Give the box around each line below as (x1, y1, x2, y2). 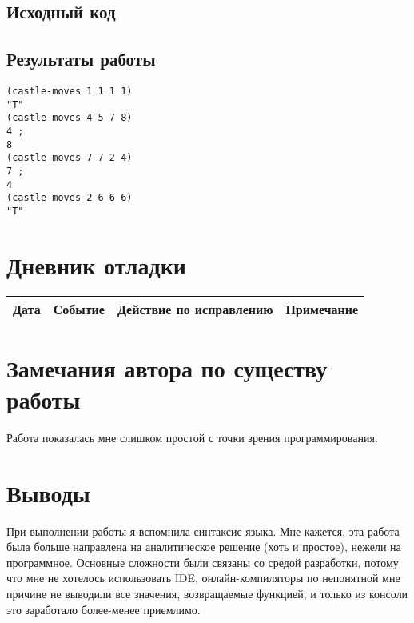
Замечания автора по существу (6, 351, 328, 384)
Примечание (285, 299, 359, 318)
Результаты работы (6, 46, 156, 71)
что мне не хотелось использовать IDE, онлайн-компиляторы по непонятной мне (6, 569, 400, 586)
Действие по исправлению (117, 299, 273, 318)
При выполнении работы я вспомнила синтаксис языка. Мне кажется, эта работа (6, 522, 400, 539)
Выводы (6, 476, 90, 509)
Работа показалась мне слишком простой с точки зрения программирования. (6, 429, 378, 445)
